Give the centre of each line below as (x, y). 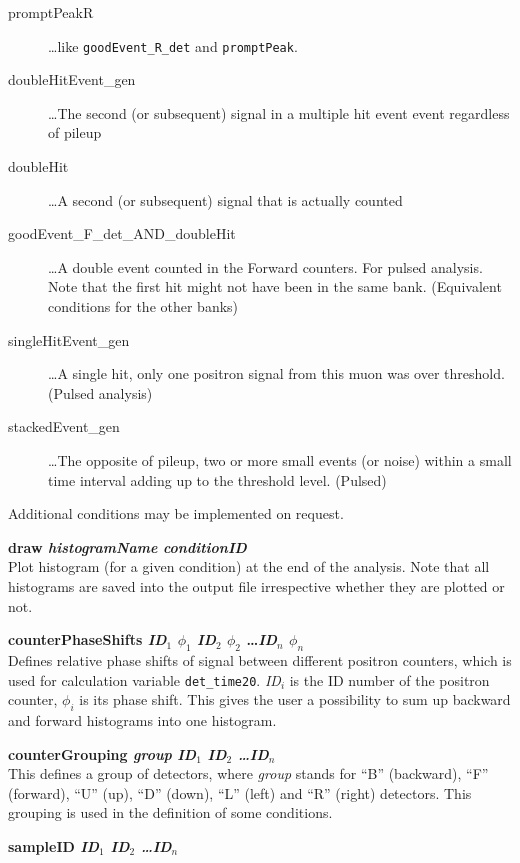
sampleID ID (54, 845)
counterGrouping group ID (102, 753)
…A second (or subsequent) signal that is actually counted (225, 199)
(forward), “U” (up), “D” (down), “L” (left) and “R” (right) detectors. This (240, 792)
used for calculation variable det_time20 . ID (144, 679)
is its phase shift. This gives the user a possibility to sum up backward (295, 699)
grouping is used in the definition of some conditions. (170, 812)
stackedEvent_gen (64, 426)
